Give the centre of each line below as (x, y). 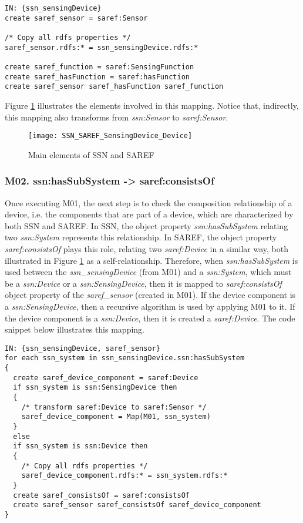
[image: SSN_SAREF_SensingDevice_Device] (110, 136)
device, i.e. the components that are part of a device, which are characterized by (149, 214)
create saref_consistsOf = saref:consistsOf (101, 495)
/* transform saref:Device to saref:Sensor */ (114, 407)
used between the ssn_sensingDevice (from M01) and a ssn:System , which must (148, 272)
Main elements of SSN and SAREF (91, 154)
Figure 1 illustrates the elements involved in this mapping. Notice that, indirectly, (152, 105)
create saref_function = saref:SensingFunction (100, 67)
